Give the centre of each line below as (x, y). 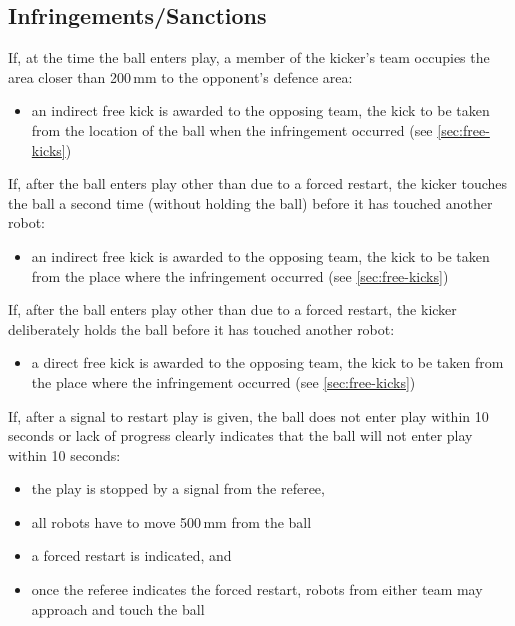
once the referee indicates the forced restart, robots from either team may (257, 589)
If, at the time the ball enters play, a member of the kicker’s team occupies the (249, 57)
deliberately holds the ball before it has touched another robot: (201, 328)
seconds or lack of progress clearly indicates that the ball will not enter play (240, 435)
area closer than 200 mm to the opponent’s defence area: (180, 76)
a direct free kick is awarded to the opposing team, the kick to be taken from (267, 362)
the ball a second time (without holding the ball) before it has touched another (250, 202)
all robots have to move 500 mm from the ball (171, 521)
